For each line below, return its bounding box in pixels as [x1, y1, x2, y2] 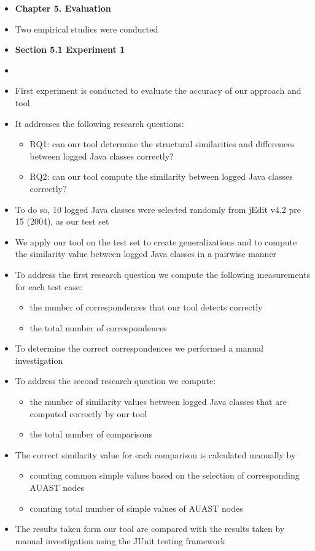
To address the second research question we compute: [15, 374, 216, 387]
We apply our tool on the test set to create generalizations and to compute [15, 235, 297, 248]
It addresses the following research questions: [15, 117, 184, 129]
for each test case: [15, 280, 82, 293]
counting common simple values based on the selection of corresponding [29, 469, 300, 482]
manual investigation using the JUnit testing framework [15, 534, 225, 547]
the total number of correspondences [29, 321, 167, 334]
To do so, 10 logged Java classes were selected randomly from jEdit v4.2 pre [15, 202, 301, 215]
